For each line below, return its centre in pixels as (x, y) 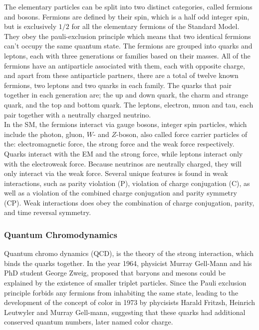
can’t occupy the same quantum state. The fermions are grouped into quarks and (128, 46)
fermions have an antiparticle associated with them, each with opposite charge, (125, 65)
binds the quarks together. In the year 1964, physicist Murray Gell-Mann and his (128, 263)
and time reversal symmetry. (48, 212)
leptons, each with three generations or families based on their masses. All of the (127, 55)
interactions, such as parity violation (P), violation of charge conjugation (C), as (127, 183)
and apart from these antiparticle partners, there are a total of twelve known (121, 75)
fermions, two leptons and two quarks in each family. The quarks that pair (118, 85)
